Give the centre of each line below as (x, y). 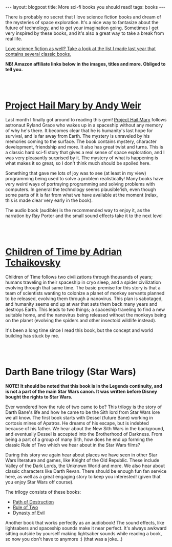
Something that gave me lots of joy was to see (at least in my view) (76, 173)
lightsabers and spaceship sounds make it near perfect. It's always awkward (86, 528)
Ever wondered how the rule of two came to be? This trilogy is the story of (84, 407)
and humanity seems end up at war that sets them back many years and (81, 304)
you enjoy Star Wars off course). (39, 482)
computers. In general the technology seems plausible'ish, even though (81, 189)
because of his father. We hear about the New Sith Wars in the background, (85, 428)
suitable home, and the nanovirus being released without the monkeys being (86, 315)
